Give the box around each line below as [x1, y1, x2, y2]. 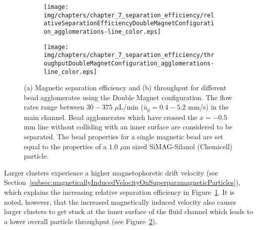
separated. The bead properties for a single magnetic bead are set [24, 131, 223, 142]
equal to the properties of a [24, 141, 107, 151]
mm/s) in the [188, 102, 229, 112]
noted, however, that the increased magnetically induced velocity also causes [4, 196, 236, 207]
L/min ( [119, 102, 143, 112]
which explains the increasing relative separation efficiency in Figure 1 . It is [4, 187, 235, 197]
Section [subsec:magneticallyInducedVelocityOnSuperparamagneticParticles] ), [4, 177, 241, 187]
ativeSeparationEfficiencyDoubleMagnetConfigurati [44, 20, 214, 27]
